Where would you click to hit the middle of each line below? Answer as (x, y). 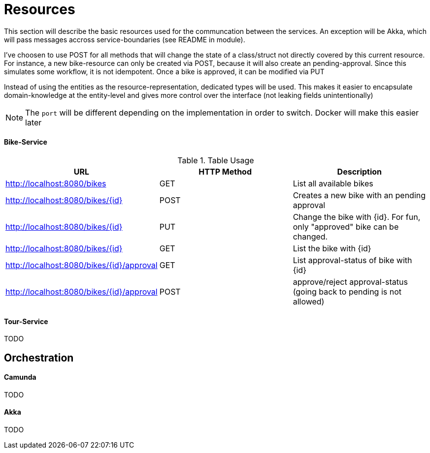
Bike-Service (26, 142)
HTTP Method (225, 171)
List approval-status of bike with (352, 260)
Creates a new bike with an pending (359, 195)
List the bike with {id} (332, 248)
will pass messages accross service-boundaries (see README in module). (125, 39)
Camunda (20, 377)
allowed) (309, 301)
